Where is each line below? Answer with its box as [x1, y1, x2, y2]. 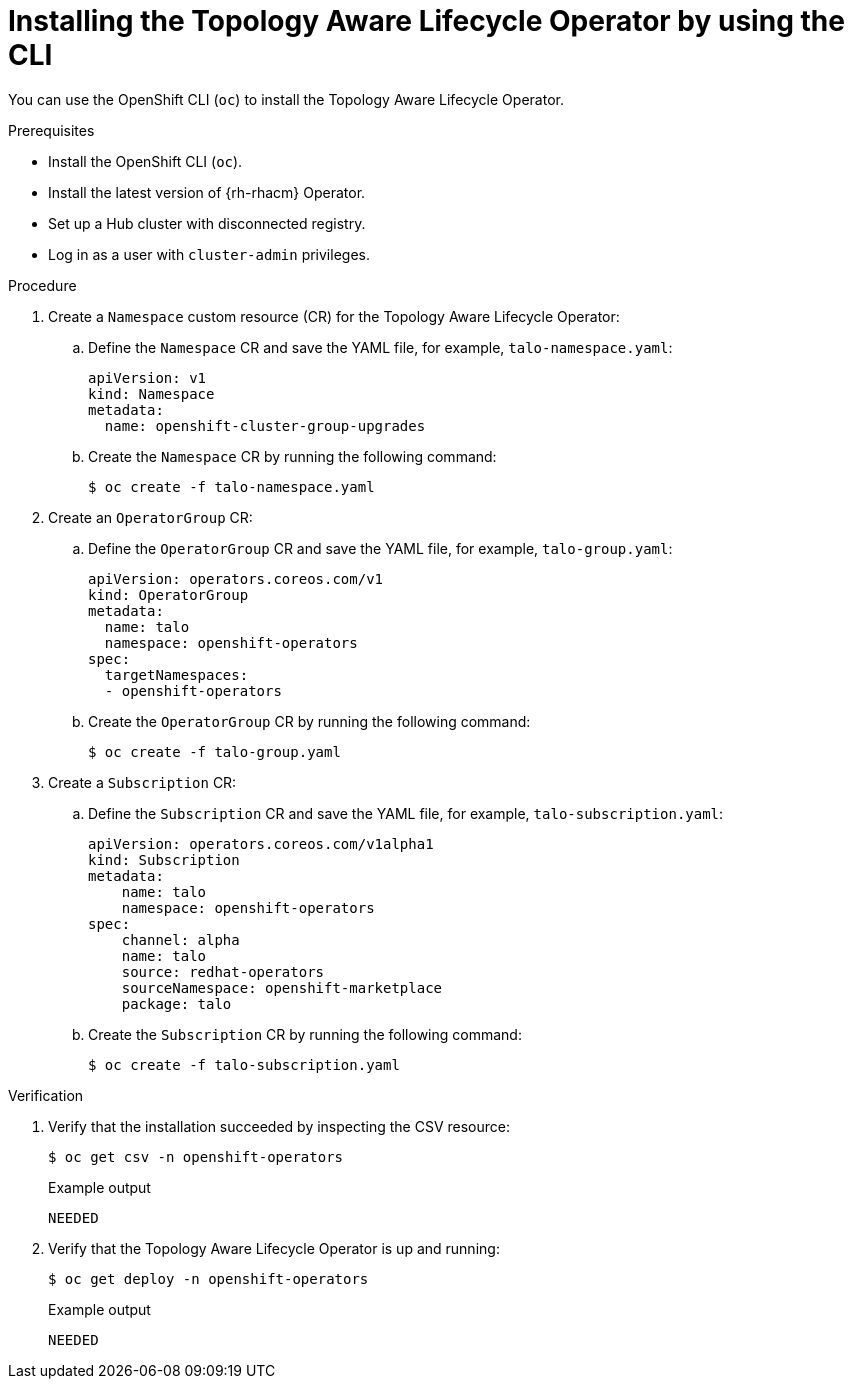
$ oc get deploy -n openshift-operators [48, 1270, 369, 1287]
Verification [8, 1086, 84, 1104]
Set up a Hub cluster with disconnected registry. [48, 214, 366, 232]
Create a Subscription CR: [48, 773, 237, 791]
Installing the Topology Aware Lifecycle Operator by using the [8, 4, 845, 38]
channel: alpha [121, 931, 240, 948]
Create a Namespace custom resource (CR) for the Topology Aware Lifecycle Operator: [48, 307, 620, 325]
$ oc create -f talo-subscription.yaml [88, 1056, 400, 1073]
